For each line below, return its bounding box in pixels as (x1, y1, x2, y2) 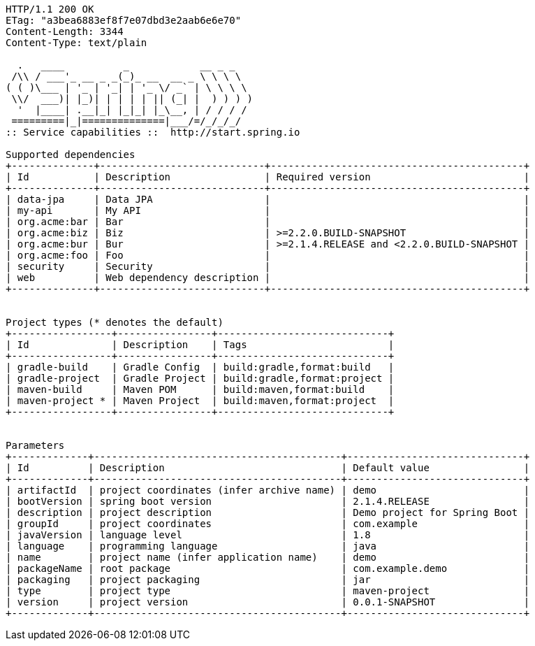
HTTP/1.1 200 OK (6, 3, 94, 15)
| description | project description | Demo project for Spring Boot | (6, 507, 530, 518)
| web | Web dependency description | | (6, 272, 530, 283)
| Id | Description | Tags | (6, 339, 395, 350)
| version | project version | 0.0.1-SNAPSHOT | (6, 596, 530, 608)
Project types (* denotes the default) (6, 317, 223, 328)
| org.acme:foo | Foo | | (6, 250, 530, 261)
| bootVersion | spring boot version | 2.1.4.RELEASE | (6, 496, 530, 507)
